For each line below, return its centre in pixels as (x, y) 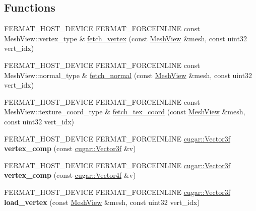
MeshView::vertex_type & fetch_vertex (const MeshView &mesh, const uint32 (125, 38)
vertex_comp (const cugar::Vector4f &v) (70, 175)
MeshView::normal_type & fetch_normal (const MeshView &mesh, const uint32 (128, 75)
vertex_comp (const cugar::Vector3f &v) (70, 148)
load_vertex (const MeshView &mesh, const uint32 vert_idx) (102, 202)
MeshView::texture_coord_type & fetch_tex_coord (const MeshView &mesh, (125, 112)
